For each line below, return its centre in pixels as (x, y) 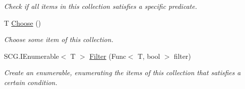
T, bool (149, 56)
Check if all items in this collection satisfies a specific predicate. (101, 6)
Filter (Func (108, 56)
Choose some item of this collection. (59, 39)
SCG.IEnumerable (31, 56)
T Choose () (23, 22)
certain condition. (31, 82)
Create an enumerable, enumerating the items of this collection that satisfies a (122, 72)
